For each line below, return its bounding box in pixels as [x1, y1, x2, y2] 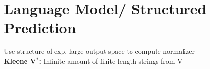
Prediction [4, 18, 76, 38]
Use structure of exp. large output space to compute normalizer [4, 46, 195, 56]
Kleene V [4, 55, 36, 66]
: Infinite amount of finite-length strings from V [39, 55, 183, 66]
